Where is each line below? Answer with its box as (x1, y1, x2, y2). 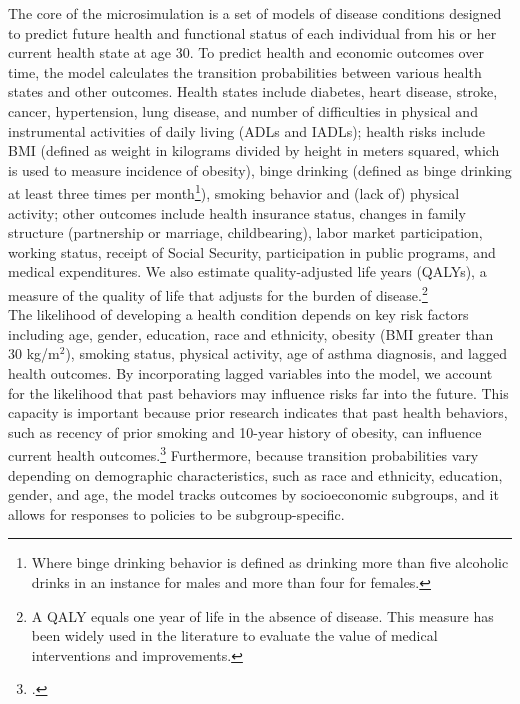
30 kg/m (8, 343, 60, 364)
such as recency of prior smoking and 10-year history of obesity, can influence (8, 421, 482, 442)
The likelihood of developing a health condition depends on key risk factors (8, 304, 469, 325)
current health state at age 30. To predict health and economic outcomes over (8, 42, 484, 63)
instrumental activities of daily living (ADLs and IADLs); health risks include (8, 120, 485, 141)
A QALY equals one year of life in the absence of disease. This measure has (31, 605, 494, 626)
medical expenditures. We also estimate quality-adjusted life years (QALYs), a (8, 261, 487, 282)
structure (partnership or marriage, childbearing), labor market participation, (8, 222, 483, 243)
